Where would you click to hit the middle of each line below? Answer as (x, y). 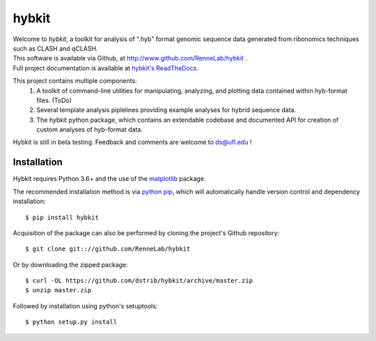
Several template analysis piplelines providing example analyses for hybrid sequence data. (166, 110)
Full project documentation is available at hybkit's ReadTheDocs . (105, 68)
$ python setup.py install (71, 322)
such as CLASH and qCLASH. (55, 48)
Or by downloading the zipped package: (70, 264)
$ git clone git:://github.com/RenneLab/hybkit (108, 249)
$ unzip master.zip (58, 290)
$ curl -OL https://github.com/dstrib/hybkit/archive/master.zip (139, 281)
